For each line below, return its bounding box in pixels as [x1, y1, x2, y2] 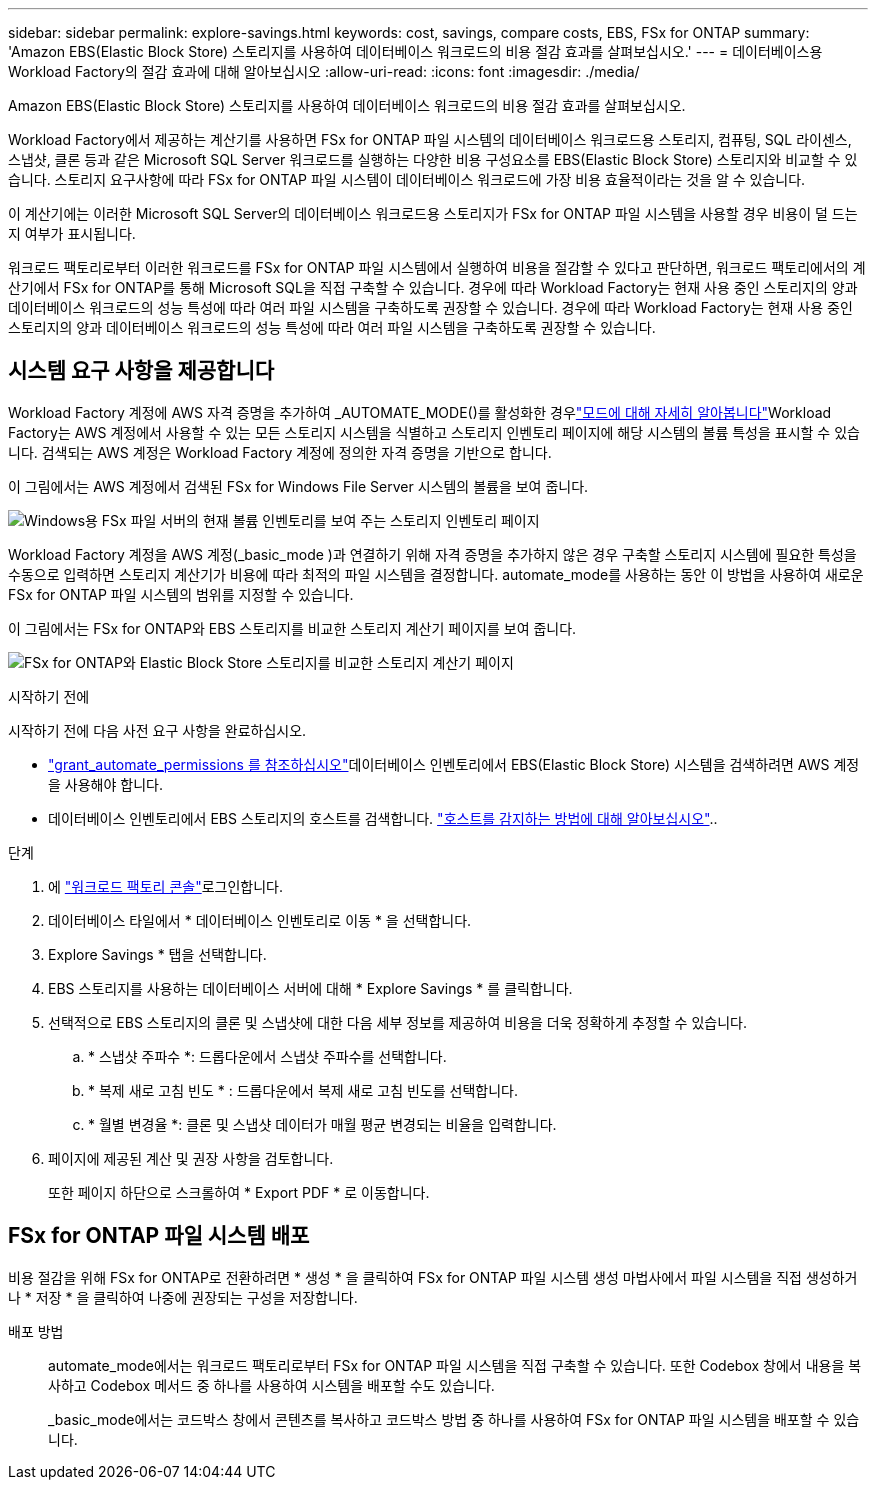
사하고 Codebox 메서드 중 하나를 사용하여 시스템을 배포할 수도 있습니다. [48, 1376, 495, 1394]
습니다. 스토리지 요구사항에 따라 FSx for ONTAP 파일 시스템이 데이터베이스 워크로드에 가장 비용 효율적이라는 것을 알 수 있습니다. [8, 171, 806, 188]
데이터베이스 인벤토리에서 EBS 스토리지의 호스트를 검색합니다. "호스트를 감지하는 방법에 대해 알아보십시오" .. [48, 809, 718, 827]
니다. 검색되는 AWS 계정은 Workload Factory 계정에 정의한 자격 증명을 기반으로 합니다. [8, 443, 552, 461]
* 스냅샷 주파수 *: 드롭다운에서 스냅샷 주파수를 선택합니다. [88, 1047, 447, 1065]
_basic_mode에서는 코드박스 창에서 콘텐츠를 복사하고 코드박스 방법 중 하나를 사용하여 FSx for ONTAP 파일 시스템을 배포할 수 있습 [48, 1410, 860, 1428]
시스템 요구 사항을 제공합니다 [8, 358, 275, 384]
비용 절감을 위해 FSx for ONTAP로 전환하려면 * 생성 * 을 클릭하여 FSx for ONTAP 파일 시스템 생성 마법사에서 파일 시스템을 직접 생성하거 [8, 1268, 858, 1286]
